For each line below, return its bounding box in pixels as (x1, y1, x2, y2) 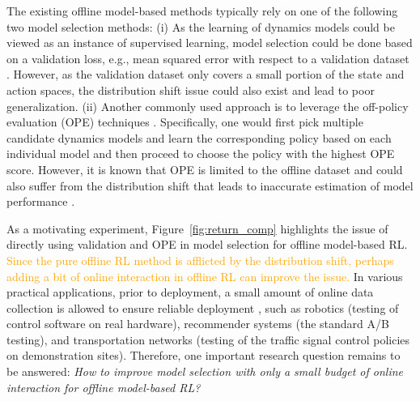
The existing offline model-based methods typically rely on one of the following (6, 2, 398, 19)
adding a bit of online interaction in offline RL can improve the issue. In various (6, 267, 403, 284)
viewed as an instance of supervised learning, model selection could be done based (6, 34, 413, 51)
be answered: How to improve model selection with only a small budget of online (6, 363, 404, 380)
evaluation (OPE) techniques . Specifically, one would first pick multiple (6, 113, 363, 130)
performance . (6, 193, 75, 210)
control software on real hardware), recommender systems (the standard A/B (6, 315, 389, 332)
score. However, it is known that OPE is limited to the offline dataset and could (6, 160, 403, 177)
